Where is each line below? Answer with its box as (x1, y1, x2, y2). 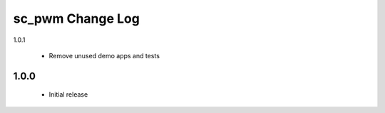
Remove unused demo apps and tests (48, 51, 160, 60)
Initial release (48, 90, 88, 99)
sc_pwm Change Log (13, 11, 140, 26)
